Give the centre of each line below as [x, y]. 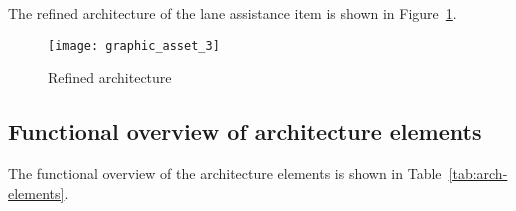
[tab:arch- [478, 173]
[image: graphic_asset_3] [134, 45]
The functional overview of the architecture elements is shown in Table [225, 173]
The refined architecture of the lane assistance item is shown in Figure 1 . [232, 13]
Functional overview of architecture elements [245, 131]
